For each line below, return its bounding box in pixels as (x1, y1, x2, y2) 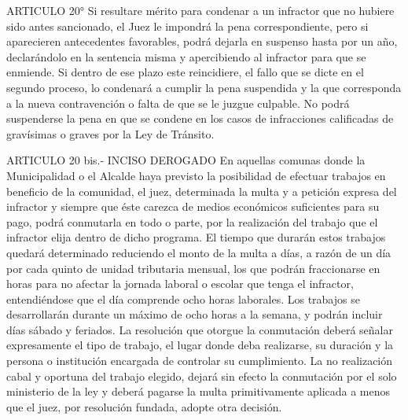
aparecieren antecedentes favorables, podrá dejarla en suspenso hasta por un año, (6, 33, 398, 50)
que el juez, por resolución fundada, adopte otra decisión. (6, 398, 282, 414)
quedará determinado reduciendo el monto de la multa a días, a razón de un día (6, 244, 391, 260)
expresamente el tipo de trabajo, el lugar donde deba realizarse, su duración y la (6, 337, 394, 353)
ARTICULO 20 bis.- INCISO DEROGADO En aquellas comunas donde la (6, 152, 366, 168)
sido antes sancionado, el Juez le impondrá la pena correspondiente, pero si (6, 17, 369, 34)
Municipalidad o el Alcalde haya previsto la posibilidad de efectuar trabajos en (6, 167, 386, 183)
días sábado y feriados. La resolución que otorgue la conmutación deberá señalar (6, 321, 393, 337)
